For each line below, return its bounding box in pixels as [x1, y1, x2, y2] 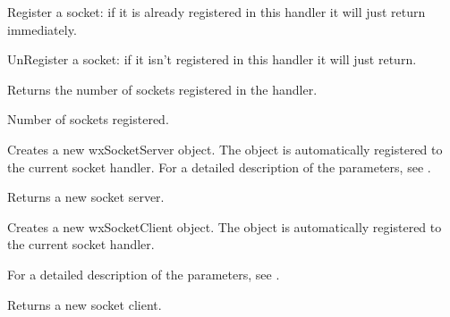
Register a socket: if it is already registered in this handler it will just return [7, 3, 426, 21]
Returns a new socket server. [7, 188, 165, 206]
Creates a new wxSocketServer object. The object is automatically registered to [7, 139, 443, 158]
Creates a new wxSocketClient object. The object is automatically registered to [7, 217, 442, 236]
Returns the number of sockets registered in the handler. [7, 79, 318, 98]
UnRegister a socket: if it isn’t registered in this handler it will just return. [7, 50, 417, 69]
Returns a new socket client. [7, 295, 162, 313]
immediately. [7, 20, 77, 38]
